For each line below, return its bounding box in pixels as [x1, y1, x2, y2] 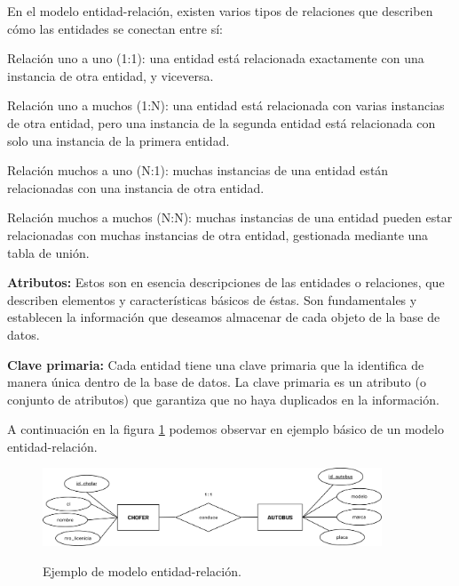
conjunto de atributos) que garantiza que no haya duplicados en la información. [7, 389, 439, 408]
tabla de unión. [7, 243, 90, 261]
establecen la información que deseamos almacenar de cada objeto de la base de [7, 308, 440, 326]
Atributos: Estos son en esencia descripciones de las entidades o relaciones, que [7, 273, 445, 292]
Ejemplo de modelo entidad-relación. [43, 561, 241, 580]
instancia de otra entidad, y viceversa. [7, 66, 214, 84]
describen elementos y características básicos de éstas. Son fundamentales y [7, 290, 417, 309]
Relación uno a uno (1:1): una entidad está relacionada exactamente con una [7, 49, 424, 68]
